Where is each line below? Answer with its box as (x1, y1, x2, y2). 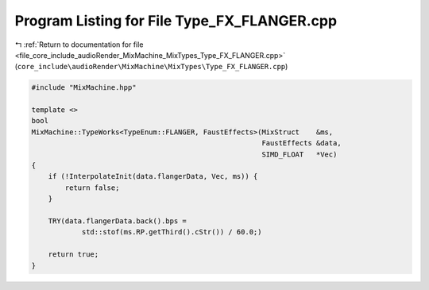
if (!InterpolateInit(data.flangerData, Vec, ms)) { (48, 172, 258, 181)
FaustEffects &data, (261, 139, 342, 148)
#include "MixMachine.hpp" (31, 83, 137, 92)
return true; (48, 250, 99, 259)
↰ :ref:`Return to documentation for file (14, 40, 144, 49)
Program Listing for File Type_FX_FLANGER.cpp (14, 12, 338, 29)
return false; (64, 183, 120, 192)
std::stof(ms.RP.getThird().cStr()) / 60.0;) (81, 227, 262, 237)
